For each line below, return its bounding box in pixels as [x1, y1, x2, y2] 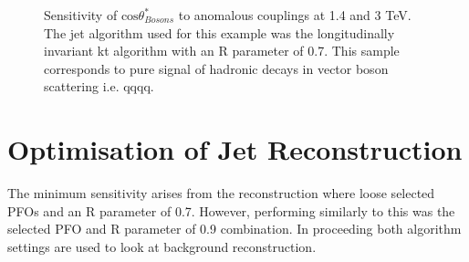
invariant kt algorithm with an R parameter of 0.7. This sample [44, 41, 400, 60]
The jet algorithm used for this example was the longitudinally [44, 23, 395, 42]
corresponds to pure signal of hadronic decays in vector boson [44, 58, 389, 78]
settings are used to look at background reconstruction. [7, 236, 317, 256]
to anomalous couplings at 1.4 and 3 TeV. [178, 5, 412, 24]
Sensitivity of [44, 5, 118, 24]
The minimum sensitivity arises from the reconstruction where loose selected [7, 183, 435, 203]
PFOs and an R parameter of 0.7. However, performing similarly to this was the [7, 201, 455, 220]
